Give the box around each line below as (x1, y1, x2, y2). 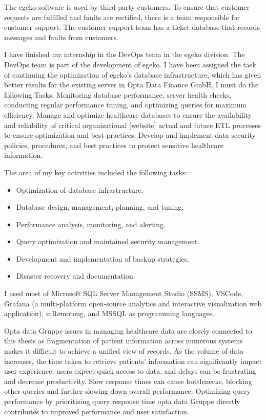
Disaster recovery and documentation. (16, 270, 135, 281)
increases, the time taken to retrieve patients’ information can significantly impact (4, 355, 262, 366)
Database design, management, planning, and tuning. (16, 202, 184, 212)
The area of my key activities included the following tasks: (4, 167, 188, 177)
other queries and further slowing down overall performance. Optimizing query (4, 386, 251, 396)
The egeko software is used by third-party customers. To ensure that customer (4, 2, 250, 12)
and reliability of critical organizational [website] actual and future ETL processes (4, 119, 261, 130)
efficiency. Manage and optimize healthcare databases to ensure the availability (4, 109, 252, 120)
